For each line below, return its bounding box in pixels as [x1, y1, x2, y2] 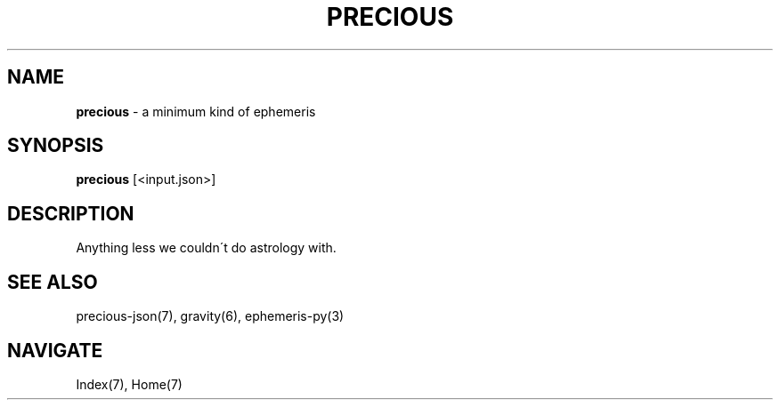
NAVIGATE [7, 339, 103, 362]
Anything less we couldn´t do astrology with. [76, 240, 337, 256]
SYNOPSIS [7, 134, 104, 157]
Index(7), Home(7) [76, 376, 183, 392]
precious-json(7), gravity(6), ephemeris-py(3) [76, 308, 345, 324]
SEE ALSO [7, 270, 98, 293]
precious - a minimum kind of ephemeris [76, 103, 316, 119]
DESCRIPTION [7, 202, 134, 225]
